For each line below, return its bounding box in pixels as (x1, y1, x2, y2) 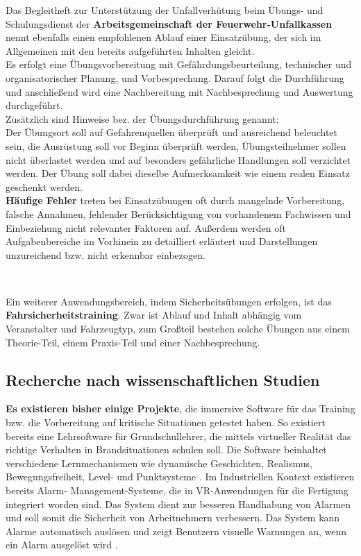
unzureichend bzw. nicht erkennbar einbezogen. (6, 247, 205, 262)
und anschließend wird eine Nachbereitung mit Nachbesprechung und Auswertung (6, 84, 353, 99)
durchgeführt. (6, 98, 63, 112)
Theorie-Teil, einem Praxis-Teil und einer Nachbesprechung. (6, 335, 260, 349)
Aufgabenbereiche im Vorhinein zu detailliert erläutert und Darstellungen (6, 234, 318, 248)
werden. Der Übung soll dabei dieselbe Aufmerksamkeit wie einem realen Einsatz (6, 166, 350, 180)
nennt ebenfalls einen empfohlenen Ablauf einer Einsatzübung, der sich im (6, 30, 321, 44)
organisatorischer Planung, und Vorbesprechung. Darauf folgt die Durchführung (6, 70, 344, 85)
